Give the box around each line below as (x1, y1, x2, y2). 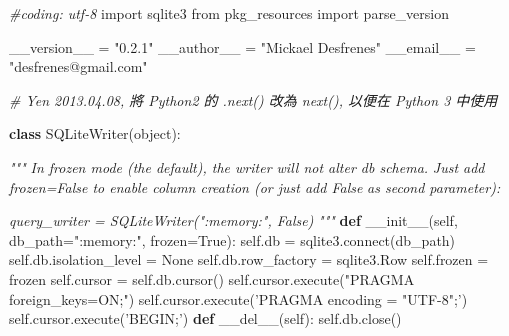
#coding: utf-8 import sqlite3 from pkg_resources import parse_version (9, 3, 450, 23)
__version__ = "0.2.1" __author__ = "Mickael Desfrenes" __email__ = (9, 36, 476, 57)
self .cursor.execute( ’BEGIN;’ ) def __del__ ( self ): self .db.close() (9, 308, 402, 329)
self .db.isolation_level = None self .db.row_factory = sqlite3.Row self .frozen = (9, 249, 489, 270)
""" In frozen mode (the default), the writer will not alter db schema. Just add (9, 156, 485, 177)
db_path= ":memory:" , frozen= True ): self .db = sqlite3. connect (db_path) (9, 229, 456, 250)
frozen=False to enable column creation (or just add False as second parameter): (9, 176, 501, 197)
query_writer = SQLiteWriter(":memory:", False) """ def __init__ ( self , (9, 210, 458, 231)
